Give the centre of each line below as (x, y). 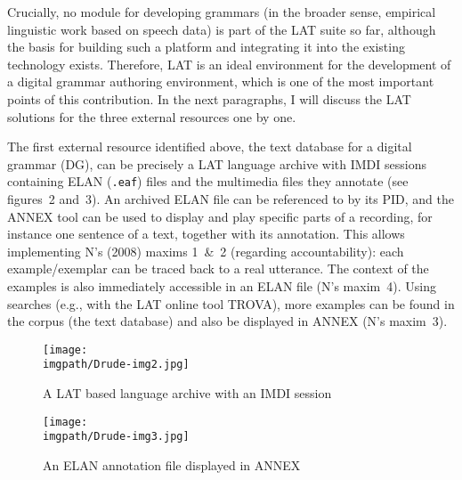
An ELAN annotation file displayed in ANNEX (172, 464)
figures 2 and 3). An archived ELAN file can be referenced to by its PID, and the (231, 199)
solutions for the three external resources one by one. (152, 116)
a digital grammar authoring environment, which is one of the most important (221, 81)
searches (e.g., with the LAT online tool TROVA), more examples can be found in (231, 303)
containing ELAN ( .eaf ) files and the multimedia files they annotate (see (208, 181)
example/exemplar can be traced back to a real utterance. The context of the (218, 268)
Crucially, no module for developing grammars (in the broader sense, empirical (222, 12)
